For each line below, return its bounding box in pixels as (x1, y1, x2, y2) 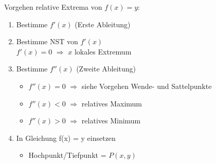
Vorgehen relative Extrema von (4, 2, 102, 12)
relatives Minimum (81, 115, 141, 126)
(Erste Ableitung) (75, 19, 131, 29)
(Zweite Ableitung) (76, 63, 136, 74)
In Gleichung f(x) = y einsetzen (16, 132, 116, 143)
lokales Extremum (74, 46, 132, 57)
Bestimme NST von (16, 36, 78, 47)
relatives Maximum (81, 98, 142, 108)
